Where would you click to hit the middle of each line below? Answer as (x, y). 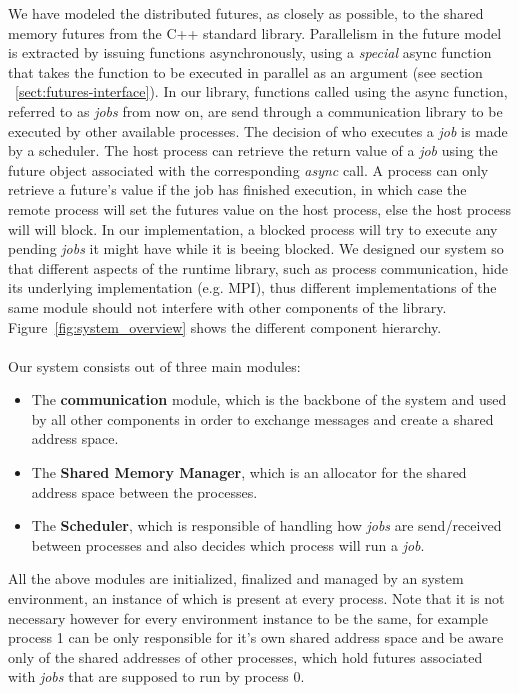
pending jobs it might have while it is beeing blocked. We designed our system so (256, 248)
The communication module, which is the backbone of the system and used (269, 399)
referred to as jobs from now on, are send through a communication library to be (255, 110)
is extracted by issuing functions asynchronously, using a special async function (250, 52)
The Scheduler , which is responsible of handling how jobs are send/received (266, 525)
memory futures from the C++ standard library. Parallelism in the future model (255, 32)
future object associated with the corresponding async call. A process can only (248, 169)
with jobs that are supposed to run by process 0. (156, 676)
